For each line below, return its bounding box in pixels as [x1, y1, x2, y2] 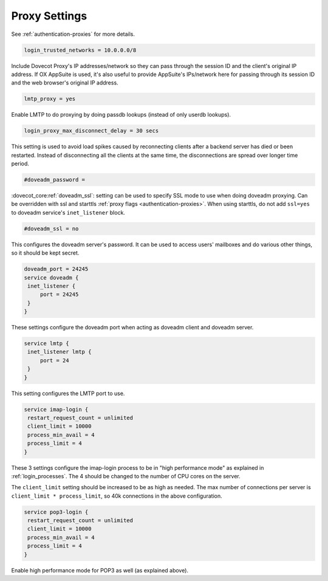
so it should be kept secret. [11, 249, 80, 256]
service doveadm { [24, 274, 79, 281]
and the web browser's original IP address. [11, 79, 118, 86]
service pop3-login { [24, 508, 89, 515]
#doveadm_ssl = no [24, 225, 79, 232]
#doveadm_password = [24, 176, 85, 183]
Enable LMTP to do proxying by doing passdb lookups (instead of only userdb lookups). [11, 111, 231, 119]
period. [11, 160, 30, 167]
